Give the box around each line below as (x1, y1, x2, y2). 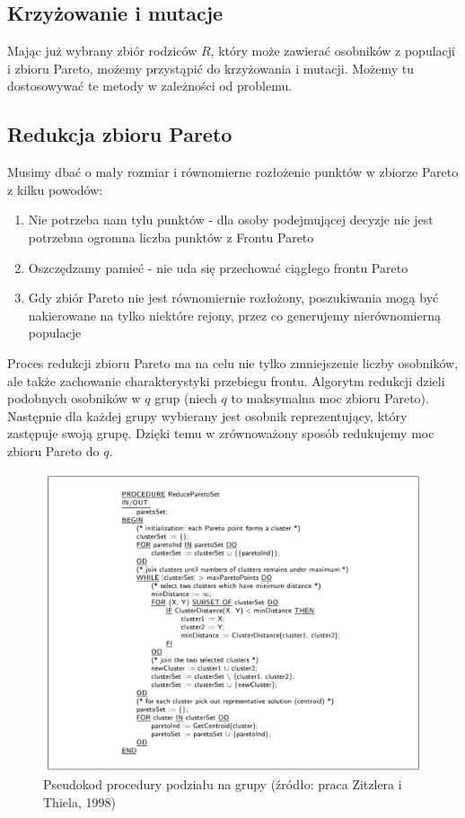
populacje (28, 323, 82, 342)
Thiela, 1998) (43, 792, 116, 811)
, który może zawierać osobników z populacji (210, 41, 455, 60)
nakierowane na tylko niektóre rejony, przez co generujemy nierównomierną (28, 305, 441, 324)
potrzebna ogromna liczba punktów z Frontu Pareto (28, 227, 314, 246)
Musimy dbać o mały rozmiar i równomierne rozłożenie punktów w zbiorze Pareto (7, 163, 459, 181)
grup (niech (154, 389, 217, 408)
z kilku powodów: (7, 180, 103, 198)
